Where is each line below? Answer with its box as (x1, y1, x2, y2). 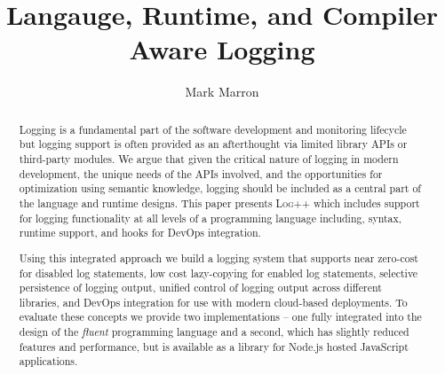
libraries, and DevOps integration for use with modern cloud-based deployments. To (19, 294, 408, 309)
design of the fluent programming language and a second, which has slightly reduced (19, 324, 409, 339)
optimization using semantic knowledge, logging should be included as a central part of (19, 181, 421, 196)
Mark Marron (185, 82, 259, 101)
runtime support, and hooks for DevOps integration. (19, 225, 261, 240)
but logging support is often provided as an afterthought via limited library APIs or (19, 136, 408, 152)
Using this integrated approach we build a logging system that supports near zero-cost (19, 250, 418, 265)
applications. (19, 354, 78, 369)
